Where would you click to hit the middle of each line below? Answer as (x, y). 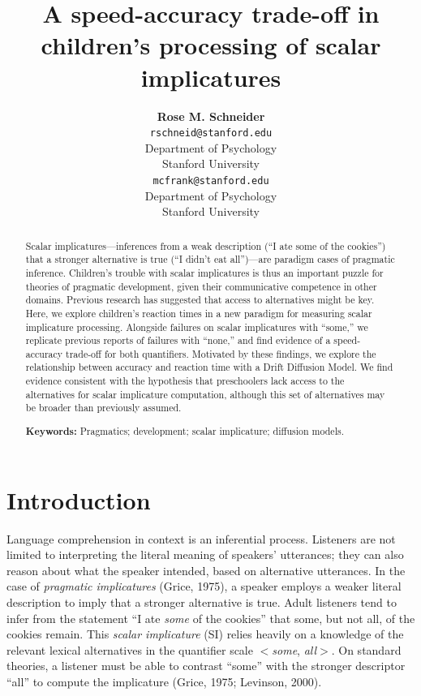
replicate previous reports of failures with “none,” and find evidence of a (178, 340)
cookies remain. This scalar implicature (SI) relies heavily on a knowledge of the (205, 634)
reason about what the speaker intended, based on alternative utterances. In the (206, 570)
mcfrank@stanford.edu (211, 180)
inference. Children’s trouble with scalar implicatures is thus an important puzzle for (204, 272)
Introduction (79, 499)
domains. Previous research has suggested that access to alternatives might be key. (200, 300)
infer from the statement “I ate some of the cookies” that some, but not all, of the (211, 618)
